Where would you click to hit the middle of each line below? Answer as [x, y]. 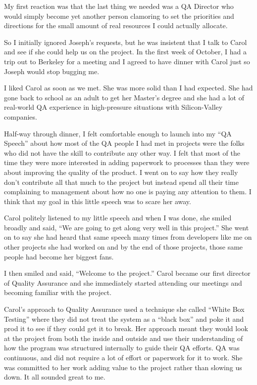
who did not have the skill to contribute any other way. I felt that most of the [122, 152]
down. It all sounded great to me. [55, 377]
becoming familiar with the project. [58, 292]
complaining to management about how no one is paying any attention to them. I [128, 192]
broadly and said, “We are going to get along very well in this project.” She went [127, 227]
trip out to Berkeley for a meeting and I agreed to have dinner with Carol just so [127, 61]
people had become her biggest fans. [59, 256]
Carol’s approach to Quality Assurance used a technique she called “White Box [124, 309]
